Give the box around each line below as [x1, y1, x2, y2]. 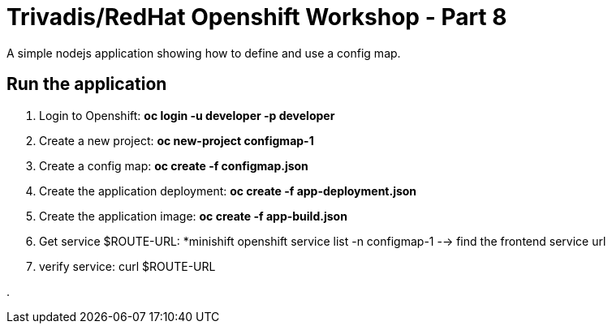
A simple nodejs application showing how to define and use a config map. [6, 45, 401, 60]
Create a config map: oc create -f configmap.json [39, 158, 308, 173]
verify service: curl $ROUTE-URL [39, 259, 216, 273]
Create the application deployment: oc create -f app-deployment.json [39, 183, 417, 198]
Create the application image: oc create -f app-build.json [39, 208, 347, 223]
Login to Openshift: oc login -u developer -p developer [39, 108, 335, 122]
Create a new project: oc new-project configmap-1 [39, 133, 314, 148]
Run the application [6, 74, 167, 95]
